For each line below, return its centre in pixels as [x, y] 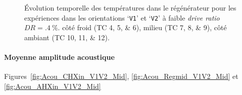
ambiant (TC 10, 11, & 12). [67, 37]
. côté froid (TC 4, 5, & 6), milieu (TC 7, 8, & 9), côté [142, 27]
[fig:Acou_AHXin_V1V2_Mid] [53, 86]
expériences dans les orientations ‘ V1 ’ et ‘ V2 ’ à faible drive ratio [122, 17]
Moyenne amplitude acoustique [59, 57]
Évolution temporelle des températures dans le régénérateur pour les [130, 8]
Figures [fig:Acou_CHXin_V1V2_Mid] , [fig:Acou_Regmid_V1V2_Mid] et [121, 76]
